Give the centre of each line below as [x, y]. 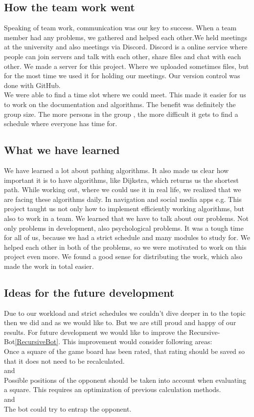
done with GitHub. [32, 85]
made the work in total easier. [49, 266]
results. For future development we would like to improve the [95, 332]
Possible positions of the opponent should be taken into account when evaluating [125, 380]
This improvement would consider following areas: [137, 341]
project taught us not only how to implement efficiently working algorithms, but [124, 208]
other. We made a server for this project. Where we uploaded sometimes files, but [127, 66]
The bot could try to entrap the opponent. [68, 408]
